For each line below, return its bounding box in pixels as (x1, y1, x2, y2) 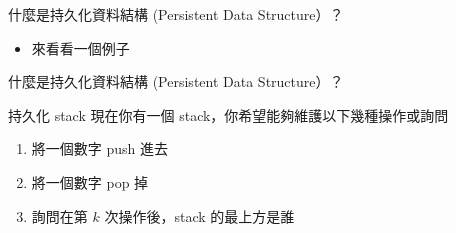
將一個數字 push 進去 (31, 138, 168, 159)
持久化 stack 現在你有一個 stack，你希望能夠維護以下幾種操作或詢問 (8, 104, 449, 125)
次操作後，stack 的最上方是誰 (104, 205, 295, 226)
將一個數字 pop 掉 (31, 171, 149, 192)
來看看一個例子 (31, 37, 130, 58)
